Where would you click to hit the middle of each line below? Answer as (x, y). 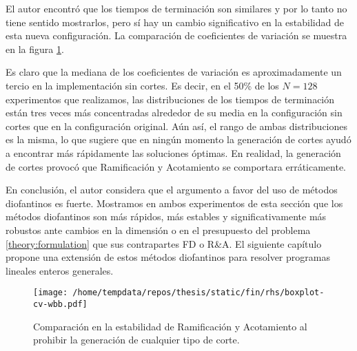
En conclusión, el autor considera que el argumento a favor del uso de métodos (172, 190)
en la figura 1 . (35, 49)
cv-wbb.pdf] (60, 304)
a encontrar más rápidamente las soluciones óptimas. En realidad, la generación (173, 152)
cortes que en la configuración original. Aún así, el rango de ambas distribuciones (177, 126)
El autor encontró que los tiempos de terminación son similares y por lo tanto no (176, 8)
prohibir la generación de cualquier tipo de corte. (136, 340)
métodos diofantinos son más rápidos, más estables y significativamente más (166, 216)
